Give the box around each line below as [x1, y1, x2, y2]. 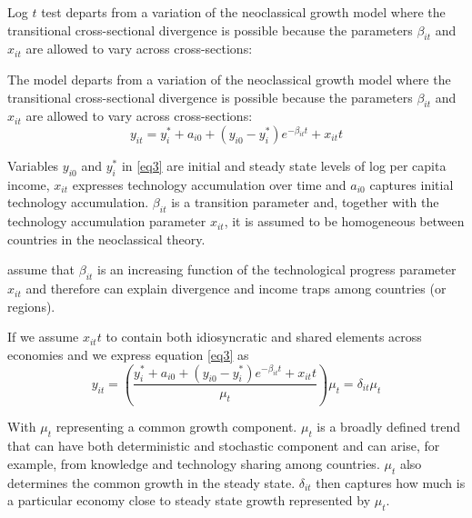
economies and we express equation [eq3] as [7, 344, 249, 364]
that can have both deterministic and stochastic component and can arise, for [7, 436, 440, 455]
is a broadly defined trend [316, 417, 461, 436]
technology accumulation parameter [7, 212, 206, 231]
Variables [7, 155, 59, 174]
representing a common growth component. [55, 417, 297, 436]
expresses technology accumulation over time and [72, 174, 346, 194]
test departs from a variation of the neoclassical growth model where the [41, 3, 446, 21]
